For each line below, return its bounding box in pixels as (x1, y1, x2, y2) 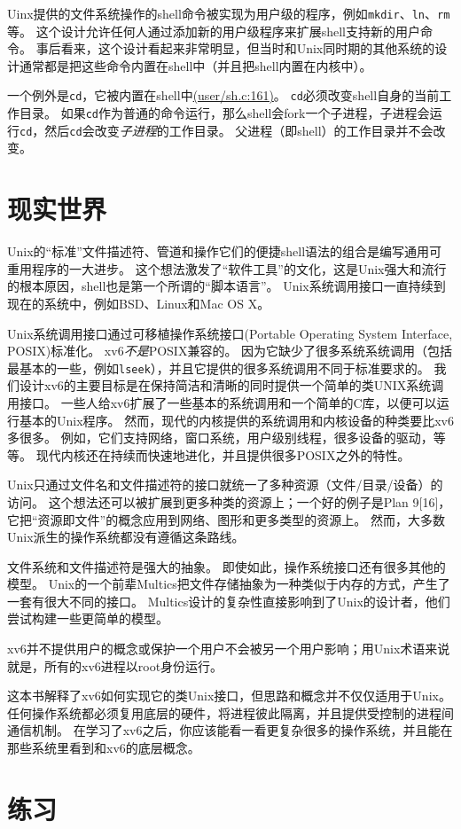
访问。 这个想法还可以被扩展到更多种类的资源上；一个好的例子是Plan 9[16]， (7, 492, 451, 511)
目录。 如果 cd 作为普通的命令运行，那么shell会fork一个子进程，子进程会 (19, 104, 430, 122)
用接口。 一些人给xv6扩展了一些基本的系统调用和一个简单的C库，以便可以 (7, 393, 437, 411)
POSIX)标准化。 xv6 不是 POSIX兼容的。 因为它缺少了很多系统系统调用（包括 (7, 341, 453, 360)
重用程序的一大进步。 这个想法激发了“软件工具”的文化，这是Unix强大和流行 (7, 259, 447, 278)
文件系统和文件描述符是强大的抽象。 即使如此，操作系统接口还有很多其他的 (7, 557, 446, 575)
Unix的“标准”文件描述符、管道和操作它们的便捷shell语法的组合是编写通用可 (7, 242, 442, 261)
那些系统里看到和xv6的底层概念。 (7, 739, 200, 757)
